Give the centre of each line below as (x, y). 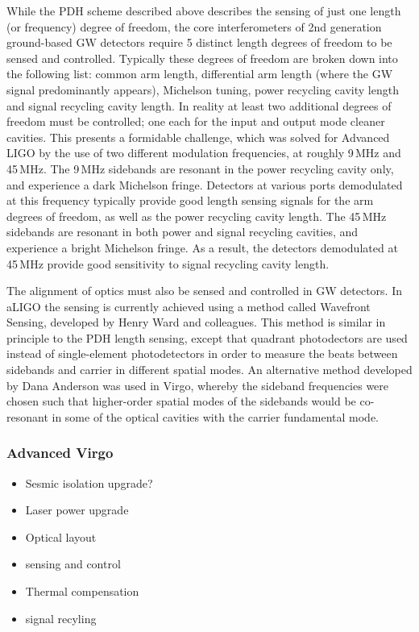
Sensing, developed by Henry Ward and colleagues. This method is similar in (196, 322)
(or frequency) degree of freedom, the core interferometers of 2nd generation (194, 26)
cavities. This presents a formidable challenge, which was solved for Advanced (198, 137)
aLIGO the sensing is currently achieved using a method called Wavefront (189, 306)
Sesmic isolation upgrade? (89, 482)
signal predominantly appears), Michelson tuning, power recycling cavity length (203, 89)
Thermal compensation (82, 591)
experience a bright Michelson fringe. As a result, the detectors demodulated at (202, 247)
